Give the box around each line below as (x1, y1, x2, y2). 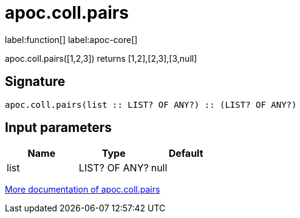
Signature (5, 74, 66, 90)
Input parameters (5, 120, 112, 136)
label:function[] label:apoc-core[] (5, 34, 138, 45)
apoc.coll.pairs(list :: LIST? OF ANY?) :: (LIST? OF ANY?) (5, 99, 297, 110)
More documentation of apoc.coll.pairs (5, 184, 160, 195)
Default (168, 147, 203, 160)
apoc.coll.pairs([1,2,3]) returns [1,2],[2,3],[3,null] (5, 53, 197, 64)
